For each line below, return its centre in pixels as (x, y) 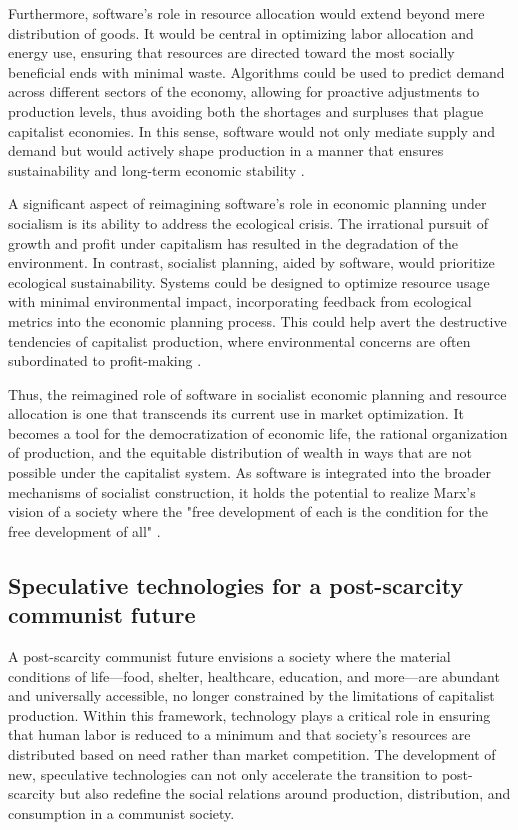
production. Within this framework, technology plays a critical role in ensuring (249, 714)
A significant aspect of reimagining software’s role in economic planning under (247, 203)
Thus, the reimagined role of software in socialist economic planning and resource (257, 393)
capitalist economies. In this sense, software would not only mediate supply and (252, 130)
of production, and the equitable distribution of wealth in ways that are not (240, 452)
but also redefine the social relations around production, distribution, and (285, 793)
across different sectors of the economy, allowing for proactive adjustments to (244, 91)
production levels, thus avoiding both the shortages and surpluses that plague (246, 110)
